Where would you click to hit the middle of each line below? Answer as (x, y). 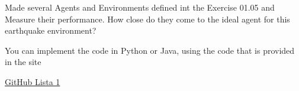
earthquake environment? (51, 30)
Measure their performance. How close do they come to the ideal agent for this (147, 19)
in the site (23, 62)
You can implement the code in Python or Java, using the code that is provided (150, 50)
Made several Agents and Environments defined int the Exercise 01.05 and (140, 7)
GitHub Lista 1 (33, 81)
